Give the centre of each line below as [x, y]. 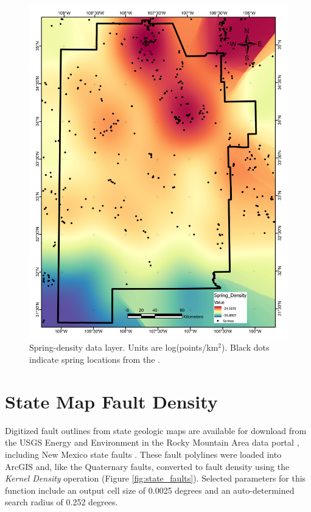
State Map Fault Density [111, 401]
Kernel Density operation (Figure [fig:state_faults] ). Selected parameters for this [155, 478]
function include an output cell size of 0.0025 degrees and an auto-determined [150, 490]
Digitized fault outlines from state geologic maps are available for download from [156, 430]
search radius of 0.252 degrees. [61, 502]
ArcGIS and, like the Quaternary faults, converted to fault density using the [147, 466]
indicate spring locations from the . [95, 359]
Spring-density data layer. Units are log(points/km [124, 347]
